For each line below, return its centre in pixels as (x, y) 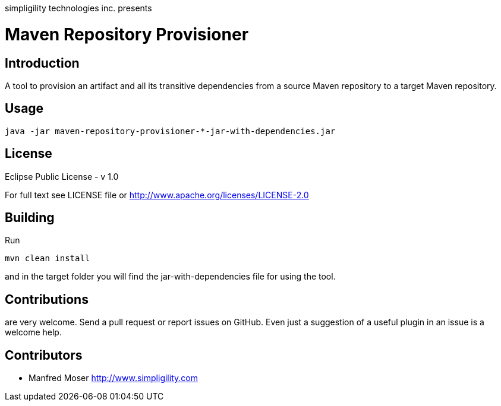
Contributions (47, 299)
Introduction (42, 63)
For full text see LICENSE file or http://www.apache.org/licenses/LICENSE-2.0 (157, 195)
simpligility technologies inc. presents (78, 8)
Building (30, 218)
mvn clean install (48, 258)
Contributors (44, 355)
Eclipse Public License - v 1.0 (62, 176)
